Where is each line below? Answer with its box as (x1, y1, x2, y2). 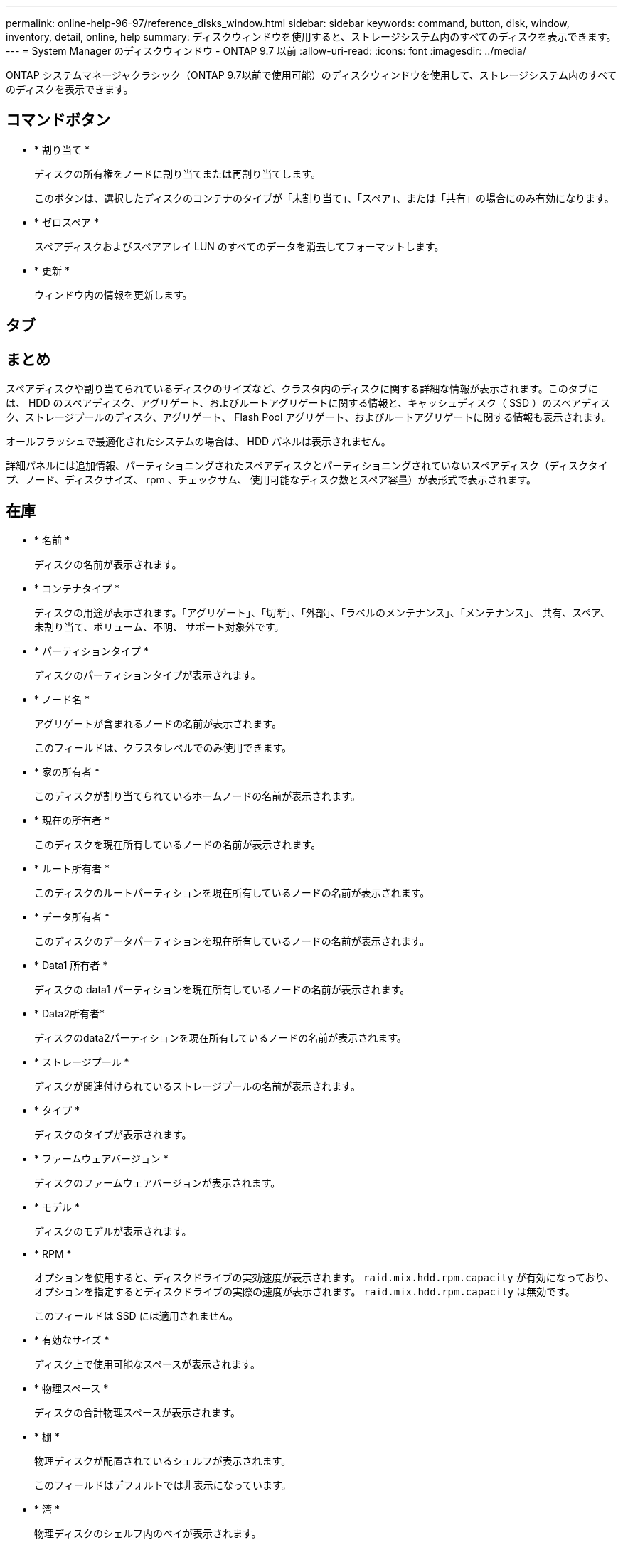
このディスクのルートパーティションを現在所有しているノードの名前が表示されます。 (34, 886, 430, 899)
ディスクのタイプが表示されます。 (34, 1128, 192, 1140)
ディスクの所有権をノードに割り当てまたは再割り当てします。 (34, 167, 321, 180)
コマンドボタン (6, 111, 110, 129)
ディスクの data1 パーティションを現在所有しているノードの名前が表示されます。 (34, 983, 410, 995)
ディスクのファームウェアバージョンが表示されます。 (34, 1176, 281, 1189)
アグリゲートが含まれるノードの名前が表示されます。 (34, 717, 282, 729)
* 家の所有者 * (34, 765, 100, 778)
